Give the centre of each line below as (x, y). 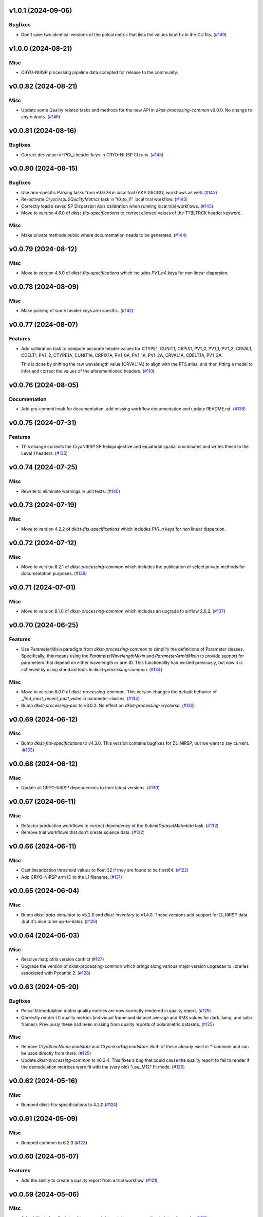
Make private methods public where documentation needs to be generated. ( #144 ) (104, 235)
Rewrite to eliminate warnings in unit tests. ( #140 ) (71, 491)
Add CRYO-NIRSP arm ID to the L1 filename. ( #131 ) (72, 877)
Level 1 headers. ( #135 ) (45, 453)
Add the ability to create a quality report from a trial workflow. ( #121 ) (89, 1180)
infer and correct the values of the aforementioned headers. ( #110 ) (88, 371)
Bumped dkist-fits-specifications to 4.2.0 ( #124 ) (69, 1105)
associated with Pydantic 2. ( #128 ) (56, 973)
